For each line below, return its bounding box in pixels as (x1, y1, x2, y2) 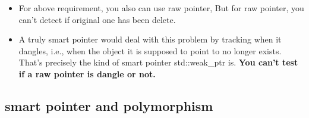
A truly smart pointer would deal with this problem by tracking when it (18, 33, 282, 45)
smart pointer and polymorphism (5, 96, 213, 114)
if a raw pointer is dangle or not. (18, 67, 156, 80)
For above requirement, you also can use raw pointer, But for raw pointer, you (18, 2, 304, 14)
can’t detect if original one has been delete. (18, 13, 176, 25)
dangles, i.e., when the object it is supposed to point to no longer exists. (18, 44, 282, 57)
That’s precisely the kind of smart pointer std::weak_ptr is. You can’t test (18, 56, 298, 68)
